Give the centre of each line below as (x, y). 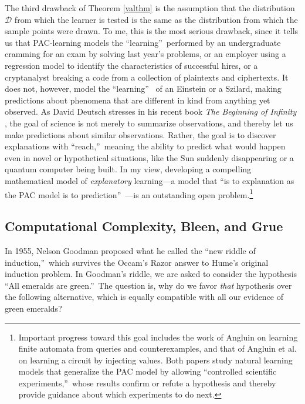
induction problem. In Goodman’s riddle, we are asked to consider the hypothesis (151, 274)
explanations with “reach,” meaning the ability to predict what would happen (145, 146)
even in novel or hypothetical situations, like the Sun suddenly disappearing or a (149, 157)
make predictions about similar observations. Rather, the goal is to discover (140, 134)
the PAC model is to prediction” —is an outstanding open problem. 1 (129, 193)
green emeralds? (33, 308)
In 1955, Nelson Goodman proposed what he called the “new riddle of (130, 250)
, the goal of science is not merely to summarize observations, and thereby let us (149, 123)
